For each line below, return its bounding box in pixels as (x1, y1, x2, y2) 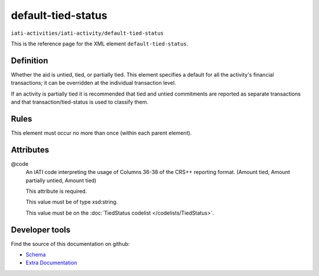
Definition (11, 55, 48, 65)
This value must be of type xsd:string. (25, 198, 118, 206)
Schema (25, 251, 46, 258)
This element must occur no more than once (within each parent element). (11, 129, 192, 136)
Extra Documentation (25, 259, 77, 267)
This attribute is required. (25, 188, 87, 195)
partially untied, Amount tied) (25, 177, 97, 184)
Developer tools (11, 225, 71, 235)
